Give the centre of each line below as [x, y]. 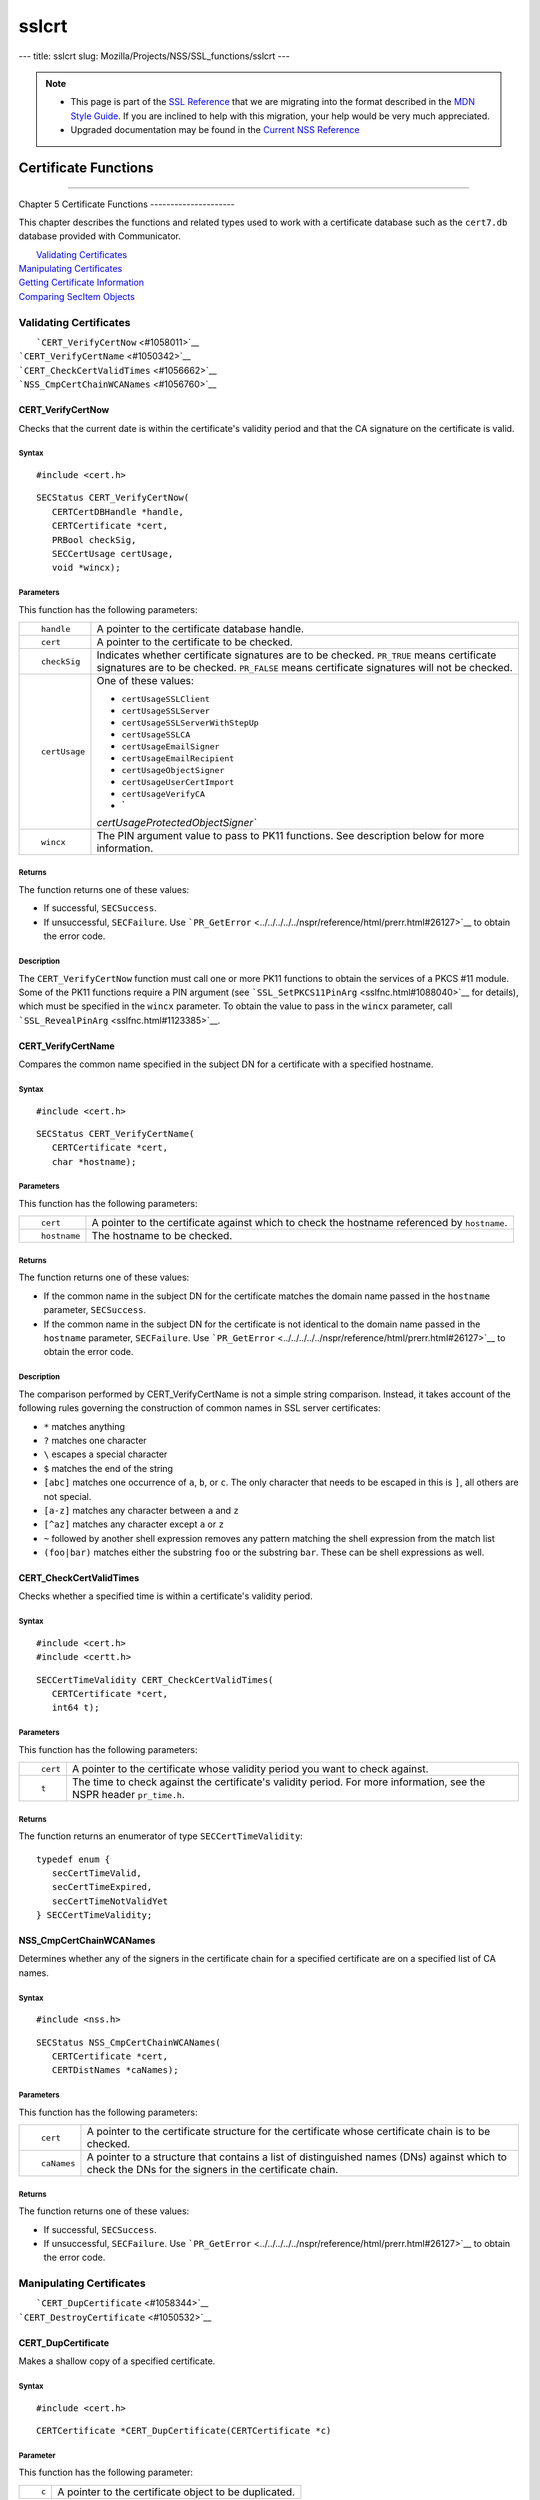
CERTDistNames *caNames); [115, 2070]
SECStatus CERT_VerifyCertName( [115, 1133]
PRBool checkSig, [94, 539]
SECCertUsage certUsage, [112, 553]
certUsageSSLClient [165, 699]
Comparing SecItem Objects [76, 296]
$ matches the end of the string [108, 1468]
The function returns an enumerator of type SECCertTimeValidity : [161, 1836]
